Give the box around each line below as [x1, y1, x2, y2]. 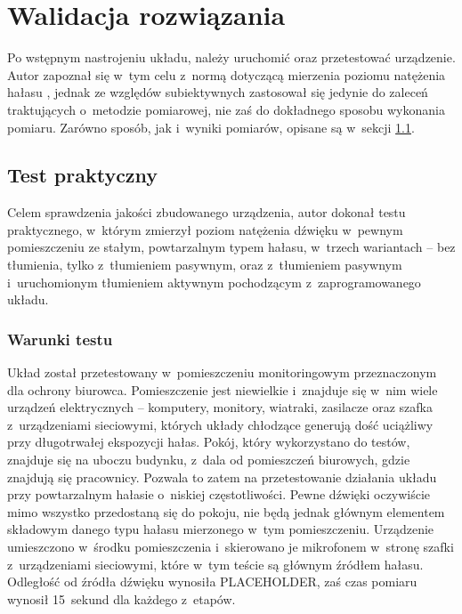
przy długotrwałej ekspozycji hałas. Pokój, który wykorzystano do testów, [7, 432, 410, 451]
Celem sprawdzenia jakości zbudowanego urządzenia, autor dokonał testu [7, 203, 406, 222]
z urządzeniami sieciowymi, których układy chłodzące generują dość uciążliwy [7, 415, 434, 433]
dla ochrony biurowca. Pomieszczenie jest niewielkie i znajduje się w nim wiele [7, 380, 438, 399]
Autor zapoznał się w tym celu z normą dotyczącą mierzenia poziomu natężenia [7, 65, 446, 84]
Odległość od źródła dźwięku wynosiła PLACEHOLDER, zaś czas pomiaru [7, 572, 417, 591]
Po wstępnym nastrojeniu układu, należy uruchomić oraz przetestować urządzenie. [7, 48, 456, 67]
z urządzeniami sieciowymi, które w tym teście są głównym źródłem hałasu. [7, 554, 424, 573]
